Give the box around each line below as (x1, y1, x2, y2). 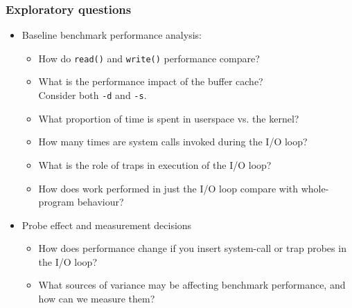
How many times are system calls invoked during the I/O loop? (38, 134, 308, 149)
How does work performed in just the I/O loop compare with (38, 181, 299, 195)
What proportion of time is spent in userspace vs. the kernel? (38, 111, 299, 125)
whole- (301, 181, 329, 195)
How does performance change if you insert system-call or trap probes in (38, 241, 346, 255)
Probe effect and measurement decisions (21, 217, 192, 232)
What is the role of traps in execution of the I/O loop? (38, 157, 272, 172)
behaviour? (77, 194, 124, 209)
